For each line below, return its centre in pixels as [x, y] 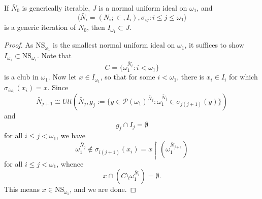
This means [22, 189]
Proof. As [19, 45]
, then [96, 27]
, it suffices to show [214, 45]
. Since [58, 87]
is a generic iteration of [40, 27]
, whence [70, 163]
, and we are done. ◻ [103, 189]
